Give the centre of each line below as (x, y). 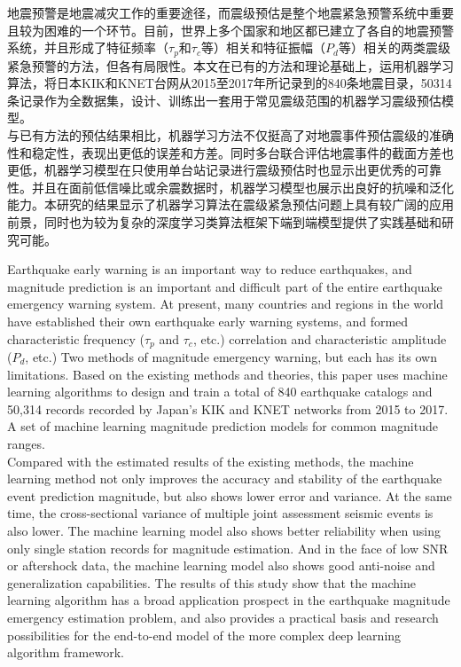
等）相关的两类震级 (394, 47)
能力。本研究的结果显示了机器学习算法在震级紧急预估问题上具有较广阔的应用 (230, 204)
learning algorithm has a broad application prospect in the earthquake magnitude (229, 600)
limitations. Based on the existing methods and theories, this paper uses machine (227, 374)
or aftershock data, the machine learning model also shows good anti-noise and (221, 565)
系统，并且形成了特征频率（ (88, 47)
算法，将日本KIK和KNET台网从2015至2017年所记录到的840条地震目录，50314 (230, 83)
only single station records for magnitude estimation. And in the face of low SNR (228, 548)
